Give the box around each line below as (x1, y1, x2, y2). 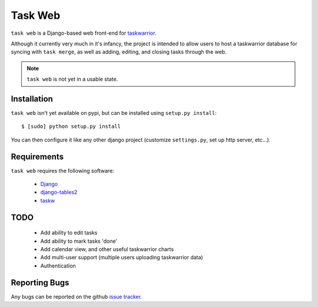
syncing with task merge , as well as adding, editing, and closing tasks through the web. (11, 48, 227, 55)
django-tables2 (40, 189, 78, 196)
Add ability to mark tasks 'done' (40, 237, 118, 245)
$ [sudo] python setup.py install (21, 123, 121, 130)
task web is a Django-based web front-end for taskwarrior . (11, 29, 157, 37)
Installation (11, 94, 53, 104)
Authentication (40, 262, 76, 269)
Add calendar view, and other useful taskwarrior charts (40, 246, 174, 253)
